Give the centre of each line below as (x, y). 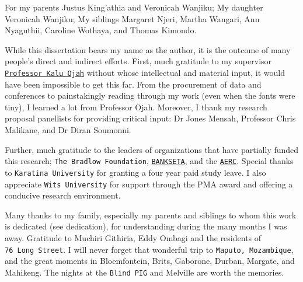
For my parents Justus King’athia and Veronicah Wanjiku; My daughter (134, 7)
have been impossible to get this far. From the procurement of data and (133, 84)
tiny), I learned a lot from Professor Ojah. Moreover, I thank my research (136, 107)
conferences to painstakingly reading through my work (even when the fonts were (150, 95)
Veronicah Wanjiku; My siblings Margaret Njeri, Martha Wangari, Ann (132, 18)
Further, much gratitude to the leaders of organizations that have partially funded (152, 149)
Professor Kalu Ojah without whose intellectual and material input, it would (145, 72)
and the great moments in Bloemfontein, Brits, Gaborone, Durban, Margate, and (150, 261)
